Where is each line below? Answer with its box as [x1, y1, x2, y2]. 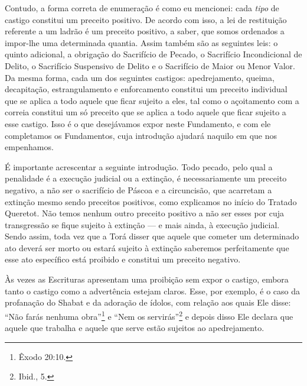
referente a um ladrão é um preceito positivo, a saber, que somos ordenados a [5, 25, 285, 37]
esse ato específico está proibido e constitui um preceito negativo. [5, 253, 241, 265]
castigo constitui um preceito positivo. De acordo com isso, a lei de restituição [5, 13, 287, 25]
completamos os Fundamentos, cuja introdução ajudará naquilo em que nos [5, 129, 277, 141]
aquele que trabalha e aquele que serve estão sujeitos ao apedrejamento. [5, 322, 264, 334]
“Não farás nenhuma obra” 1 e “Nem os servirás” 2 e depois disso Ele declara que [5, 308, 293, 322]
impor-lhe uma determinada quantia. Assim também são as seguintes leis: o [5, 36, 278, 48]
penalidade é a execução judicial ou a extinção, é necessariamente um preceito [5, 172, 287, 184]
